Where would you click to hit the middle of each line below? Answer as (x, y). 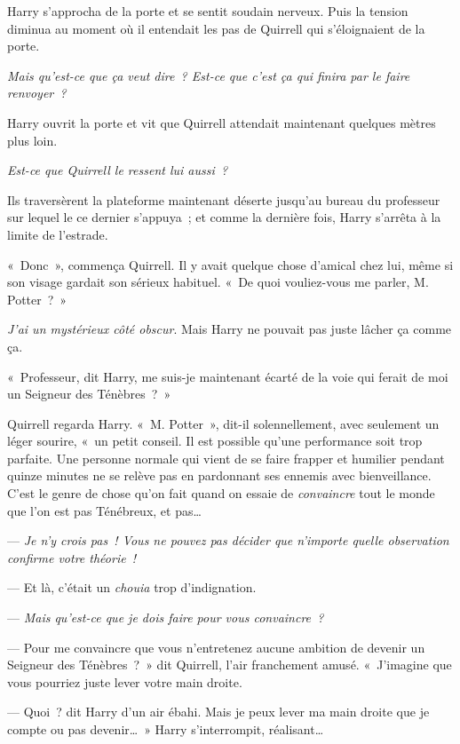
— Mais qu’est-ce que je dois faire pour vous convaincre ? (166, 617)
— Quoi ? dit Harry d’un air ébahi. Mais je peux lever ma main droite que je (218, 712)
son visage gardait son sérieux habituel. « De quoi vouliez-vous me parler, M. (218, 282)
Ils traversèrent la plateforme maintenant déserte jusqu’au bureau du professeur (224, 199)
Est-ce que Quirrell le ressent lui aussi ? (118, 170)
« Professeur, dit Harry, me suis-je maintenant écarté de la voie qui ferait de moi (228, 376)
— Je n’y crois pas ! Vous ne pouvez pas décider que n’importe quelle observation (228, 540)
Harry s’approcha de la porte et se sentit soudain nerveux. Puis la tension (208, 11)
